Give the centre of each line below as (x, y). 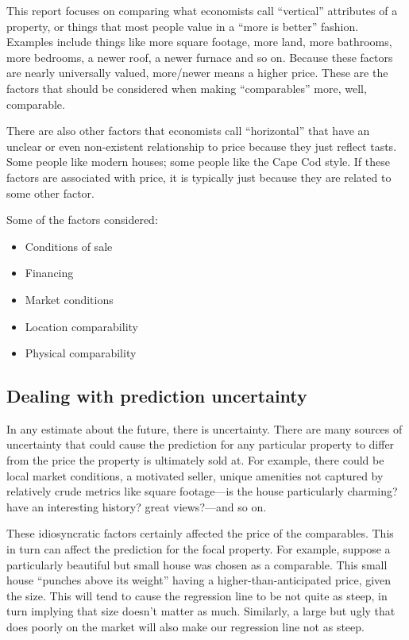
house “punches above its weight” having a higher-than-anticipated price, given (199, 580)
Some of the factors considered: (82, 220)
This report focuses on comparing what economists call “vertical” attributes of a (202, 10)
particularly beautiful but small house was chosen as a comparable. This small (197, 564)
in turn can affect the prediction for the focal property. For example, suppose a (199, 549)
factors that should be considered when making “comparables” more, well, (187, 88)
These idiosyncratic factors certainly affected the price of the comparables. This (200, 533)
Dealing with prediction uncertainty (157, 396)
